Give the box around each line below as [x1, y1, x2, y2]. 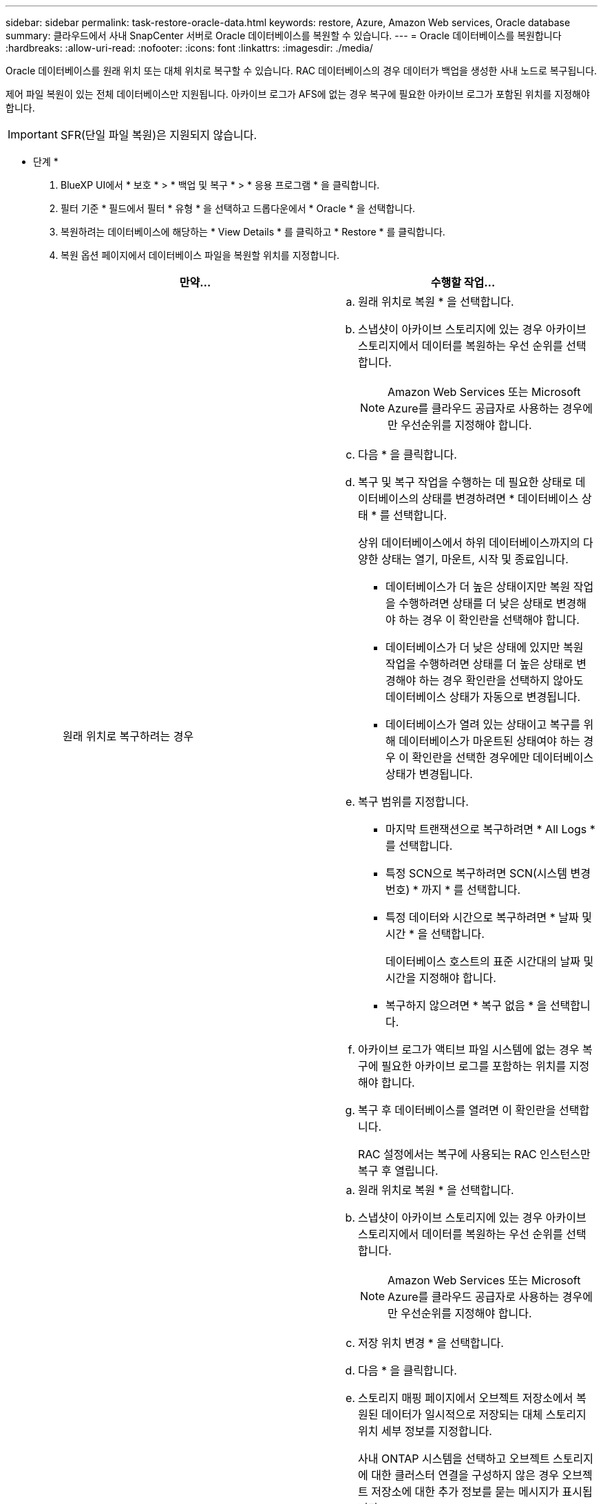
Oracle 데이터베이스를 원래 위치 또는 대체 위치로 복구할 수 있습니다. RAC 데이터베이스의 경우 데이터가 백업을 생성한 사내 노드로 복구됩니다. [6, 65, 597, 76]
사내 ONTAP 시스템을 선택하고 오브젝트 [358, 1452, 550, 1465]
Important [8, 127, 58, 141]
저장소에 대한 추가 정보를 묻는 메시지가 [371, 1485, 559, 1498]
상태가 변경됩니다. [385, 767, 473, 781]
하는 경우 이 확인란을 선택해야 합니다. [399, 613, 580, 627]
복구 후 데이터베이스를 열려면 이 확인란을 [358, 1103, 556, 1117]
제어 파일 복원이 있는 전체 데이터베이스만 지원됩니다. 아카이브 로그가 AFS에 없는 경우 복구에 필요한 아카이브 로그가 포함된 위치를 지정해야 [6, 88, 590, 100]
